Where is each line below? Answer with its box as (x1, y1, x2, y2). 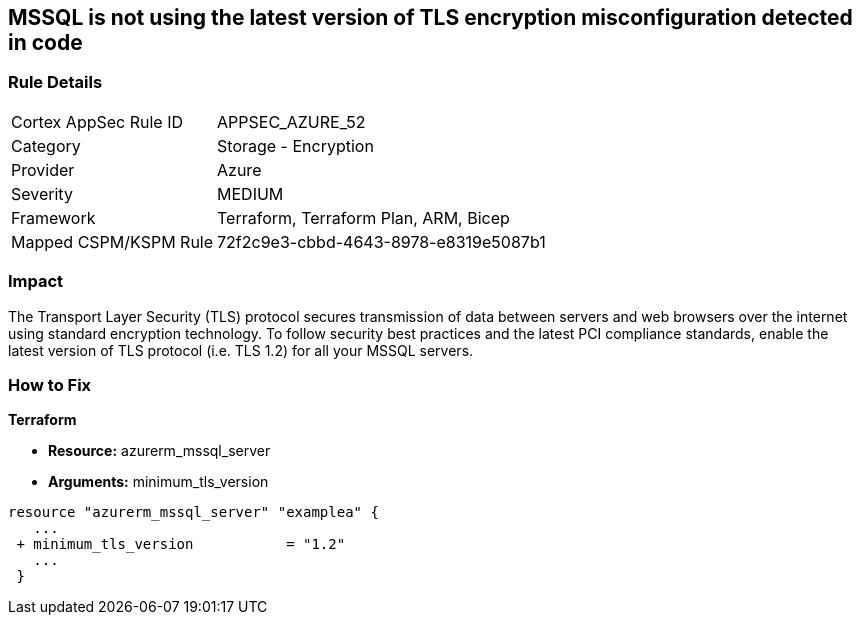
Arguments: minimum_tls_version (48, 473, 269, 491)
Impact (8, 271, 64, 292)
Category (11, 135, 81, 156)
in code (8, 30, 83, 55)
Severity (11, 183, 73, 204)
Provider (11, 159, 75, 180)
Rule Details (8, 72, 103, 93)
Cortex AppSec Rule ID (11, 111, 184, 132)
